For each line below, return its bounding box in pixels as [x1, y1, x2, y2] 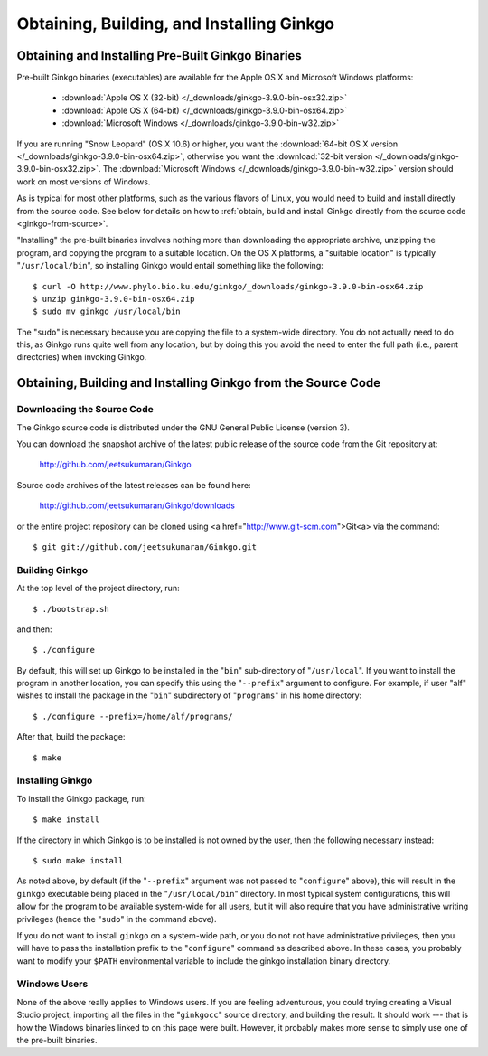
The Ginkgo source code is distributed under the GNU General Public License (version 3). [16, 421, 350, 433]
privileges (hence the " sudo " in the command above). [16, 913, 217, 924]
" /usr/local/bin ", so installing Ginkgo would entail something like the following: [16, 260, 324, 271]
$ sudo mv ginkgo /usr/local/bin [33, 306, 181, 316]
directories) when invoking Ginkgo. [16, 352, 147, 363]
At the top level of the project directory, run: [16, 583, 180, 594]
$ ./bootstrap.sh [33, 604, 109, 614]
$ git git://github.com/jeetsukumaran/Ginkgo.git [33, 542, 258, 552]
